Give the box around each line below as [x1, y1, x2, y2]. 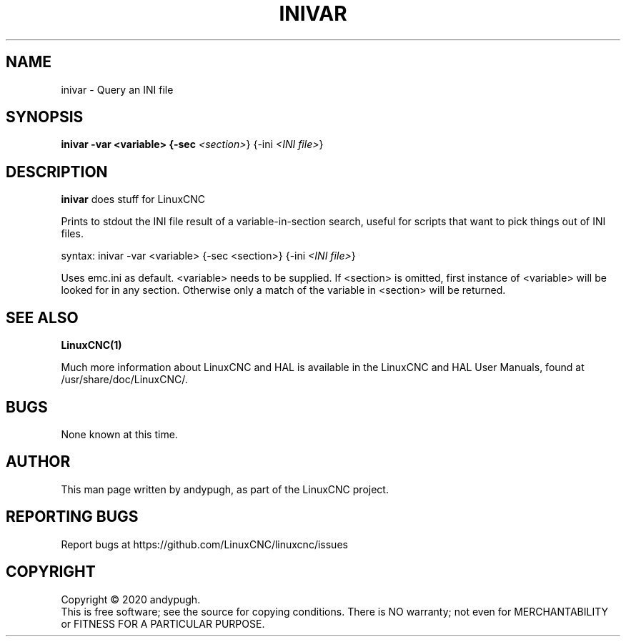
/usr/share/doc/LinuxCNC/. [61, 373, 188, 386]
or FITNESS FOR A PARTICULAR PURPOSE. [61, 617, 265, 630]
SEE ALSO [6, 308, 79, 327]
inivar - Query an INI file [61, 83, 174, 96]
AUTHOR [6, 453, 71, 471]
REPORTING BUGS [6, 508, 139, 526]
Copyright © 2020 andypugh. [61, 593, 201, 606]
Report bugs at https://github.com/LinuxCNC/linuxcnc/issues [61, 538, 348, 550]
